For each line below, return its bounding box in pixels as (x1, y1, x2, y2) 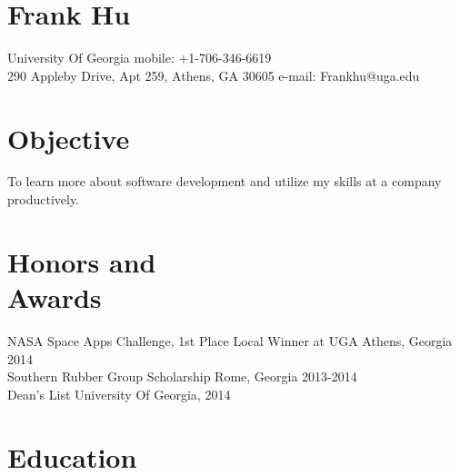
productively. (7, 190, 80, 209)
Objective (7, 119, 130, 156)
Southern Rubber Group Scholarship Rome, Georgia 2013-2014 (7, 367, 357, 386)
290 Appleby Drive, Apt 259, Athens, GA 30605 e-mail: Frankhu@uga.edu (7, 65, 420, 84)
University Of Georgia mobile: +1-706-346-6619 (7, 48, 272, 67)
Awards (7, 279, 102, 315)
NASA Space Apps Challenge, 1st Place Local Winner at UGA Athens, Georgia (7, 331, 453, 350)
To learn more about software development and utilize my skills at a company (7, 172, 442, 191)
